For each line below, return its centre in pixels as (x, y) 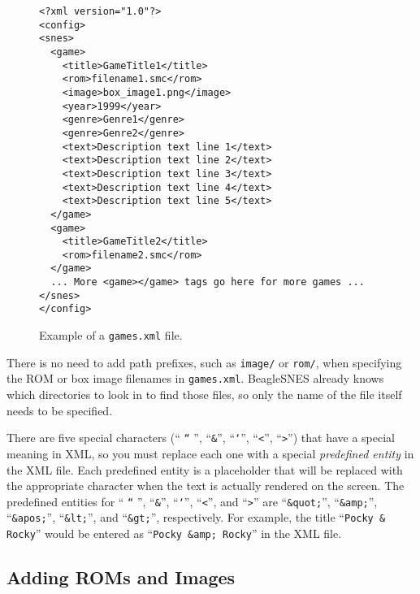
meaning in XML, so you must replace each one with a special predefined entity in (210, 453)
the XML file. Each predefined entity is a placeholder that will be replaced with (205, 469)
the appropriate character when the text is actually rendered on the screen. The (206, 486)
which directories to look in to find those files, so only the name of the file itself (204, 395)
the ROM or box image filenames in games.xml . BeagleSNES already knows (195, 378)
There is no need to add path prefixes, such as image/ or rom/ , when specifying (204, 362)
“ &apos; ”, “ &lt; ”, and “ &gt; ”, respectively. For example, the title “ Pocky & (196, 517)
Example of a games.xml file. (111, 335)
